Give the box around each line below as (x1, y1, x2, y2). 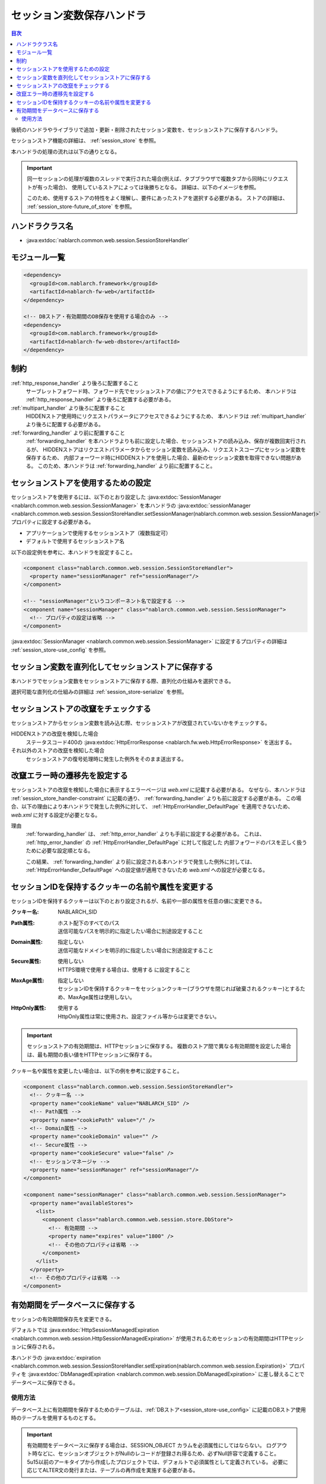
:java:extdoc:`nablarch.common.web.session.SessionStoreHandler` (25, 237, 190, 244)
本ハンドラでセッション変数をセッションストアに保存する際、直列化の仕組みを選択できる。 (11, 677, 234, 684)
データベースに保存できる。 (11, 1379, 79, 1386)
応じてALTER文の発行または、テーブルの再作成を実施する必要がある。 (27, 1467, 199, 1474)
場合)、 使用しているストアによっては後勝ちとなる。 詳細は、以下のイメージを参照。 (52, 183, 260, 191)
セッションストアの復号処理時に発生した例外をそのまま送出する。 (25, 755, 187, 762)
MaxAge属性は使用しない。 (68, 993, 136, 1000)
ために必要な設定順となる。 (25, 847, 94, 854)
